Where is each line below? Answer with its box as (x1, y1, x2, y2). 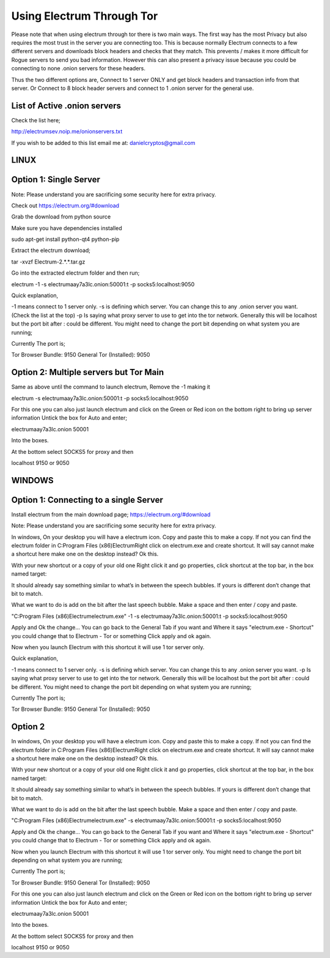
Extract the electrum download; (11, 247, 91, 254)
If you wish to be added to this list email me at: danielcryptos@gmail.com (11, 139, 196, 146)
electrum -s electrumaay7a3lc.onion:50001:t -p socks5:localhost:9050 (11, 395, 189, 402)
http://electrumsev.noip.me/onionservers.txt (11, 128, 123, 135)
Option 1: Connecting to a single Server (11, 494, 163, 505)
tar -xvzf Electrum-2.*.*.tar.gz (11, 258, 86, 265)
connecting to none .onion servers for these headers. (11, 65, 146, 72)
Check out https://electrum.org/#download (11, 202, 119, 209)
